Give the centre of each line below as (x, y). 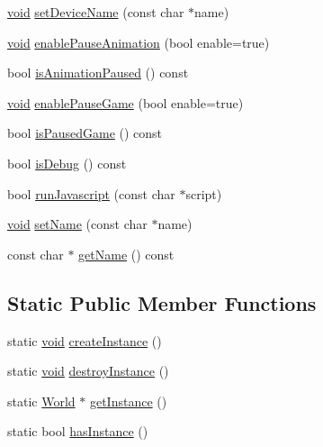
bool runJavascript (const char (91, 193)
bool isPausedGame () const (85, 133)
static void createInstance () (85, 340)
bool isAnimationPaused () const (98, 73)
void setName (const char (77, 224)
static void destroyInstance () (88, 371)
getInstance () (128, 401)
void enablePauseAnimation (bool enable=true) (139, 42)
